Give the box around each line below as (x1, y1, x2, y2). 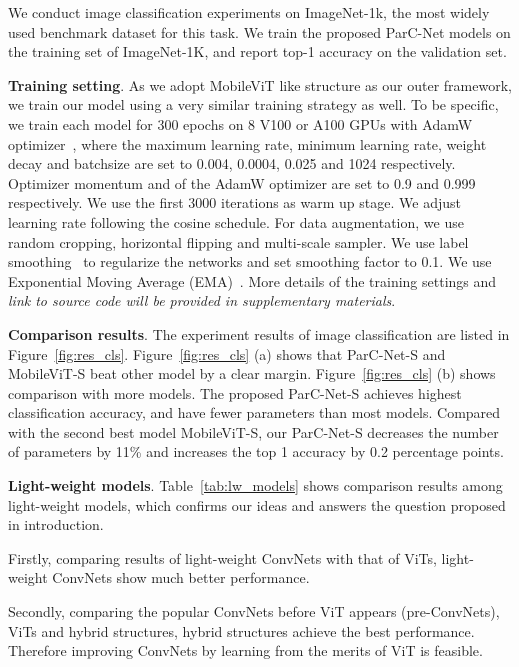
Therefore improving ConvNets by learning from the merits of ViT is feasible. (8, 640, 483, 661)
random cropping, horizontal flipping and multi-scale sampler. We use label (8, 231, 469, 252)
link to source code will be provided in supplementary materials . (8, 290, 396, 311)
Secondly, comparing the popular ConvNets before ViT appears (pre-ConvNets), (8, 601, 500, 622)
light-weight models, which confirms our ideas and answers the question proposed (8, 494, 506, 515)
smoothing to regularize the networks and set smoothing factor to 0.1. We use (8, 251, 492, 272)
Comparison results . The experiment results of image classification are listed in (8, 323, 510, 344)
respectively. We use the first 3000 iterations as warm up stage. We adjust (8, 192, 461, 213)
